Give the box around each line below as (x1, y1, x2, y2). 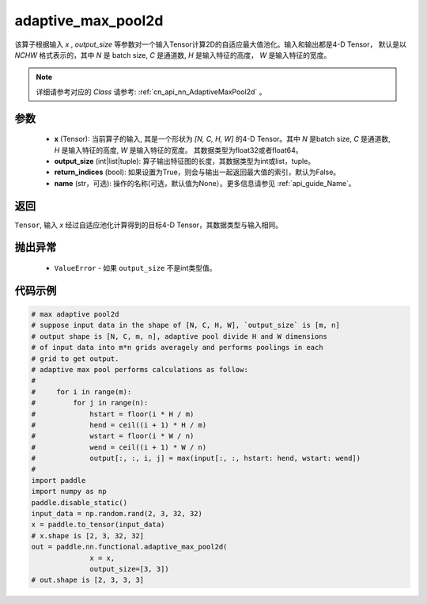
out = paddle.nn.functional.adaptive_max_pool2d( (31, 542, 228, 552)
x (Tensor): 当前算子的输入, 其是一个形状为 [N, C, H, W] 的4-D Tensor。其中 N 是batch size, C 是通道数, (54, 135, 391, 144)
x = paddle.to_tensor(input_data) (31, 520, 165, 530)
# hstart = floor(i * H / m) (31, 409, 195, 419)
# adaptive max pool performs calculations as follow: (31, 365, 248, 374)
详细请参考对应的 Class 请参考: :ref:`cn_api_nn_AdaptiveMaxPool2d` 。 (36, 87, 266, 97)
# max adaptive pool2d (31, 310, 119, 318)
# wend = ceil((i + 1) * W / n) (31, 443, 207, 451)
